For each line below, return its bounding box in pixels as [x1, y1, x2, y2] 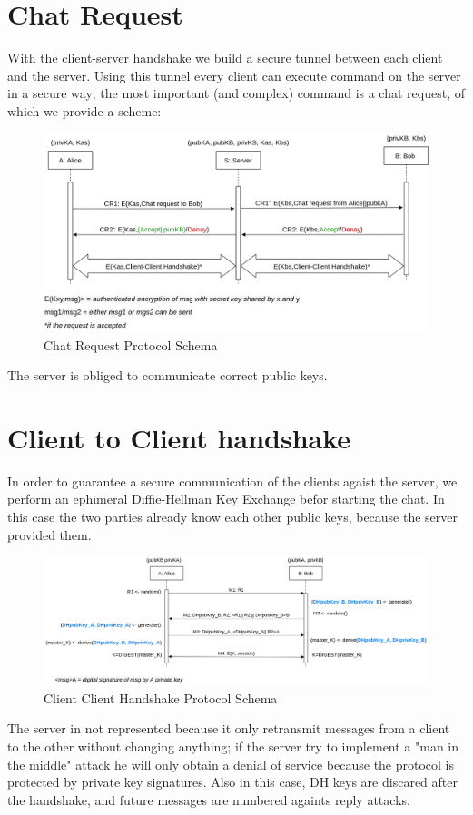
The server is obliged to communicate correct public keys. [7, 366, 328, 385]
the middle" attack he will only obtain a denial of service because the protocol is [7, 754, 455, 773]
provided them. [7, 525, 92, 544]
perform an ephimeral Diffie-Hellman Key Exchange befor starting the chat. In [7, 489, 445, 508]
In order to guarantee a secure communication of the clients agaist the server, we [7, 471, 458, 490]
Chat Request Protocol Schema [44, 335, 218, 354]
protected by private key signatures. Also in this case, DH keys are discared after [7, 772, 458, 791]
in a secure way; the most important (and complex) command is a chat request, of [7, 83, 465, 103]
